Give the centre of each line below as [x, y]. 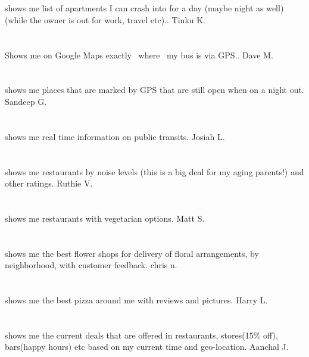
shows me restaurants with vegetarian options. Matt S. [105, 218]
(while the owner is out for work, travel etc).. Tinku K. [105, 19]
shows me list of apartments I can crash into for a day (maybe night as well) [144, 8]
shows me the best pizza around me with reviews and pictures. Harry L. [136, 300]
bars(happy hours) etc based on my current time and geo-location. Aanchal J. [147, 347]
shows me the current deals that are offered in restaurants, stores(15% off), [141, 335]
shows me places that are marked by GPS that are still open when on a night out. [154, 90]
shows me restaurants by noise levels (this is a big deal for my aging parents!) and [154, 171]
